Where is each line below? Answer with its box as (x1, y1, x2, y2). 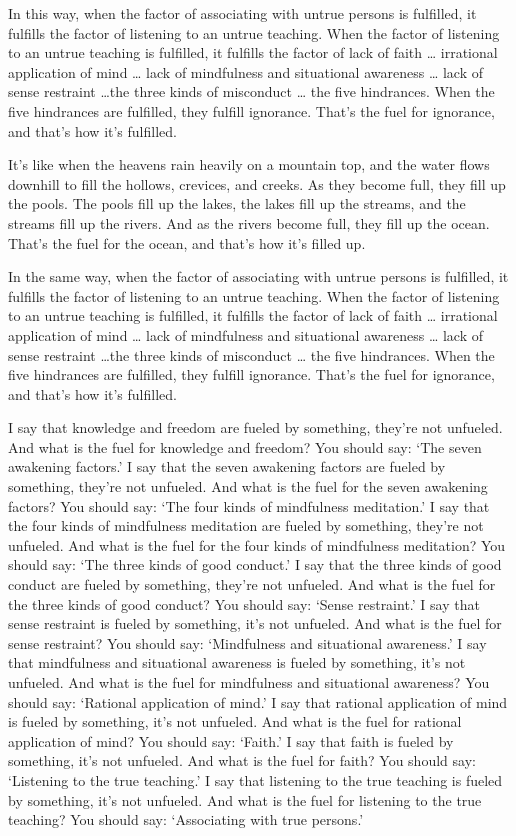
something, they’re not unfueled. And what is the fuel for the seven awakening (8, 476, 488, 497)
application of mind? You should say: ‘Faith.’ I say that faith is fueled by (8, 730, 454, 751)
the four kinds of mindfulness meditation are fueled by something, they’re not (8, 515, 484, 536)
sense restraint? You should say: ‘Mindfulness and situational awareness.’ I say (8, 632, 487, 653)
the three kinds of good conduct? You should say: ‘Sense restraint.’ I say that (8, 593, 480, 614)
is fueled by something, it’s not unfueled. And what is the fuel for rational (8, 711, 462, 732)
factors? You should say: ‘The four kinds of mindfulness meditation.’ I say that (8, 495, 490, 516)
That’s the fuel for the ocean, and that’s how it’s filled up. (8, 232, 366, 253)
